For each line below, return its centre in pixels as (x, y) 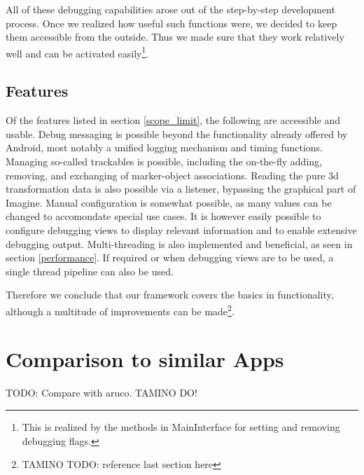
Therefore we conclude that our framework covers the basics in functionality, (170, 295)
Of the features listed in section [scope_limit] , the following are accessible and (173, 120)
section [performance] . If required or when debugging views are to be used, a (170, 257)
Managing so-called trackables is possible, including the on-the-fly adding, (164, 161)
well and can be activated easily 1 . (77, 52)
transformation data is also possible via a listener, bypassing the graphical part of (181, 189)
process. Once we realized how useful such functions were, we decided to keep (171, 23)
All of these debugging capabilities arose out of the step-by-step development (170, 9)
